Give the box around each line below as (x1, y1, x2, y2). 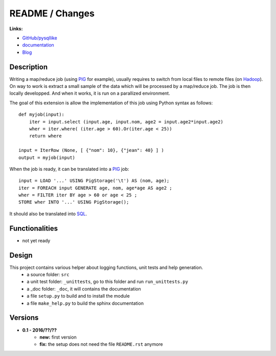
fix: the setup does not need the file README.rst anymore (39, 341, 163, 347)
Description (9, 62, 48, 71)
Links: (9, 26, 23, 32)
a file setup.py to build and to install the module (27, 293, 130, 299)
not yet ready (22, 237, 51, 243)
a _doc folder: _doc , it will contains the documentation (27, 285, 141, 292)
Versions (9, 314, 39, 322)
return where (29, 133, 62, 139)
